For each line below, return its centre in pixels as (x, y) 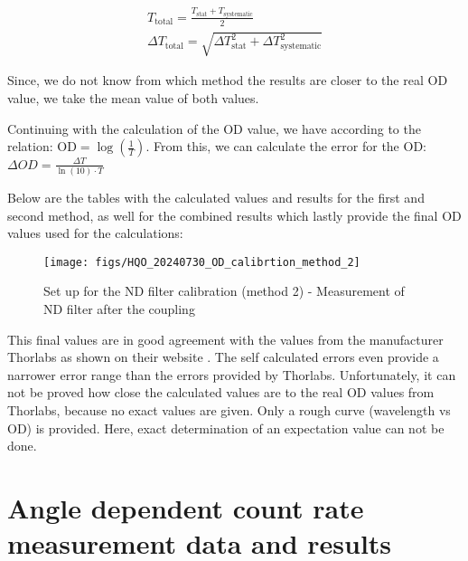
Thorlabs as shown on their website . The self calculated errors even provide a (223, 357)
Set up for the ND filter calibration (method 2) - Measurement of (224, 291)
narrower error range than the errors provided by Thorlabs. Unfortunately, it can (232, 374)
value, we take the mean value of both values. (133, 97)
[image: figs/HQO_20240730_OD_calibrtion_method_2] (202, 262)
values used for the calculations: (95, 233)
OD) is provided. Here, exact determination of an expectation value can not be (226, 428)
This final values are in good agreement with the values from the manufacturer (225, 339)
